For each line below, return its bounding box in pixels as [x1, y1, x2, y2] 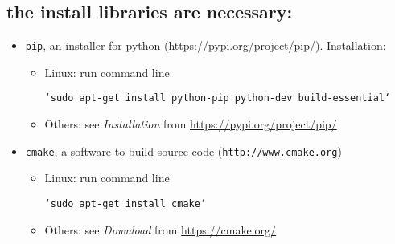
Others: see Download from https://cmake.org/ [44, 221, 277, 238]
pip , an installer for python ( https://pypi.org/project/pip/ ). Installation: [25, 37, 386, 54]
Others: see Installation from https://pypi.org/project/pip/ [44, 116, 337, 132]
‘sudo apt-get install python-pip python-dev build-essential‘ [44, 92, 391, 104]
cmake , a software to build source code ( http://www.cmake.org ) [25, 142, 342, 159]
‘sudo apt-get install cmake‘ [44, 197, 207, 209]
